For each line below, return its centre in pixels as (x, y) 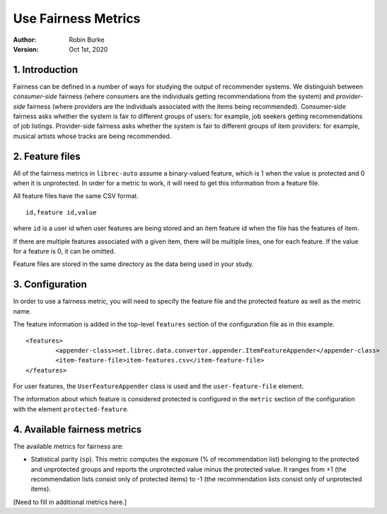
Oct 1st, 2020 (88, 49)
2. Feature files (47, 156)
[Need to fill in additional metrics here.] (70, 502)
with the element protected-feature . (71, 409)
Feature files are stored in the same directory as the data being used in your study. (133, 264)
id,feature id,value (61, 212)
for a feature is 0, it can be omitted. (64, 251)
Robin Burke (87, 40)
